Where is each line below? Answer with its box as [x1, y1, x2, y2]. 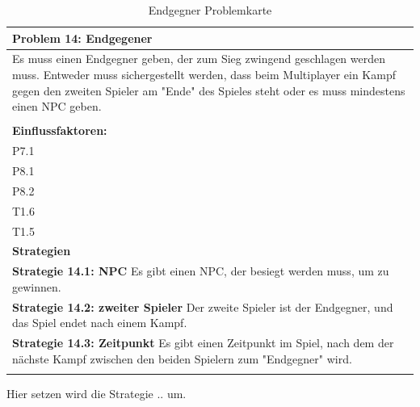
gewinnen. [12, 278, 61, 295]
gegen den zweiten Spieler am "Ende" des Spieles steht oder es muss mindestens [12, 82, 405, 99]
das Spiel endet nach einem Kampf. [12, 314, 187, 331]
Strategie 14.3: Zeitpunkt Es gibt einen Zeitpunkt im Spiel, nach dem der [12, 334, 394, 351]
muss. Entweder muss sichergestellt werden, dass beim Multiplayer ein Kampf [12, 66, 396, 83]
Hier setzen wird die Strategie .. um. [6, 385, 187, 402]
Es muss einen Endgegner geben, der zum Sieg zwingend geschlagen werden [12, 50, 385, 67]
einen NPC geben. [12, 98, 102, 115]
